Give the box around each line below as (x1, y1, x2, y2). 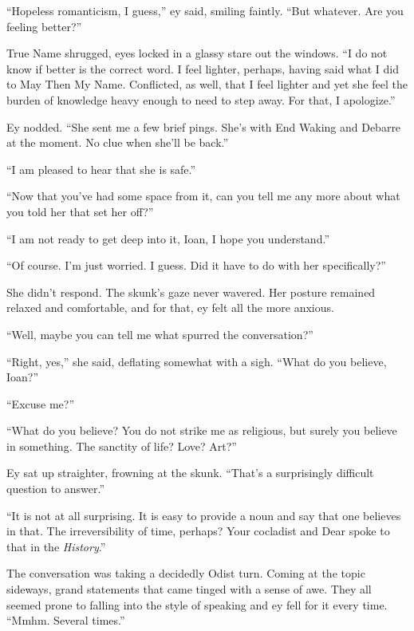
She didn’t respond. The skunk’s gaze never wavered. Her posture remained (6, 283, 376, 300)
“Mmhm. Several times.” (6, 612, 125, 629)
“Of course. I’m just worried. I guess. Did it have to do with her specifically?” (6, 257, 386, 274)
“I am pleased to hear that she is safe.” (6, 160, 196, 177)
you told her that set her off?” (6, 203, 154, 219)
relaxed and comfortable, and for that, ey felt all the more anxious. (6, 299, 334, 316)
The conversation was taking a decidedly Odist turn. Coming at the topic (6, 565, 365, 582)
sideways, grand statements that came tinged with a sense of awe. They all (6, 581, 372, 597)
